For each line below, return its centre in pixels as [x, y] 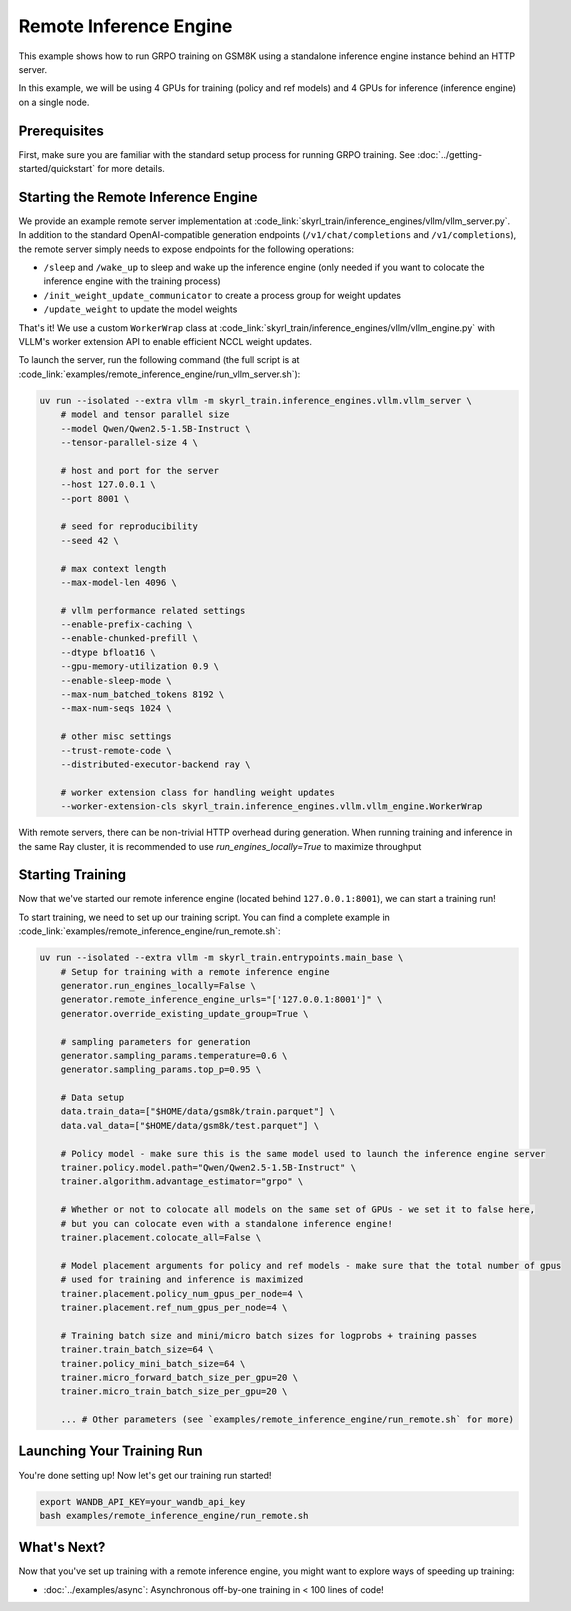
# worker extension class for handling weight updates [197, 792]
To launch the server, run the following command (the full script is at [159, 360]
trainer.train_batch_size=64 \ [137, 1349]
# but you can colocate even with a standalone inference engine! [227, 1223]
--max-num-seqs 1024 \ [116, 708]
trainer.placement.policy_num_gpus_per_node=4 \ [182, 1293]
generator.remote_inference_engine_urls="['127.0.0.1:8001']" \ [221, 999]
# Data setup [92, 1098]
